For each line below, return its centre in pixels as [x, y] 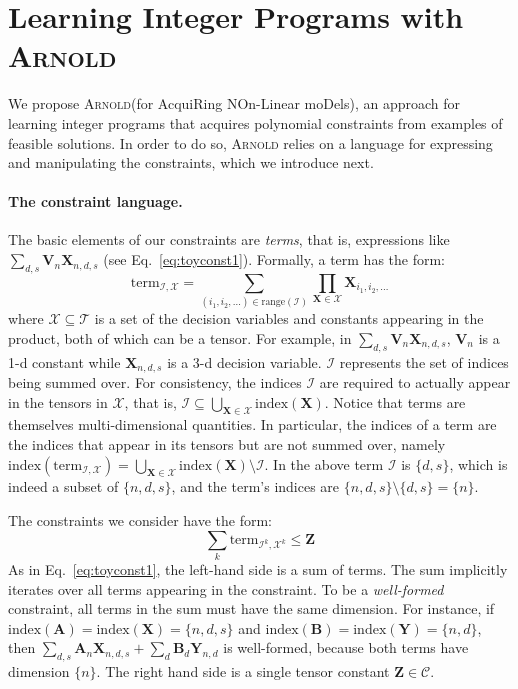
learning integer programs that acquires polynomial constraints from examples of [255, 122]
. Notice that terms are [395, 401]
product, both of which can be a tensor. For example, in [180, 337]
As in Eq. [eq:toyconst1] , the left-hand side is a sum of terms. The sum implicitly [258, 568]
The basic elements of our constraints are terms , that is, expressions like [229, 239]
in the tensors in [58, 401]
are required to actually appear [415, 382]
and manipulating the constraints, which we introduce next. [191, 162]
